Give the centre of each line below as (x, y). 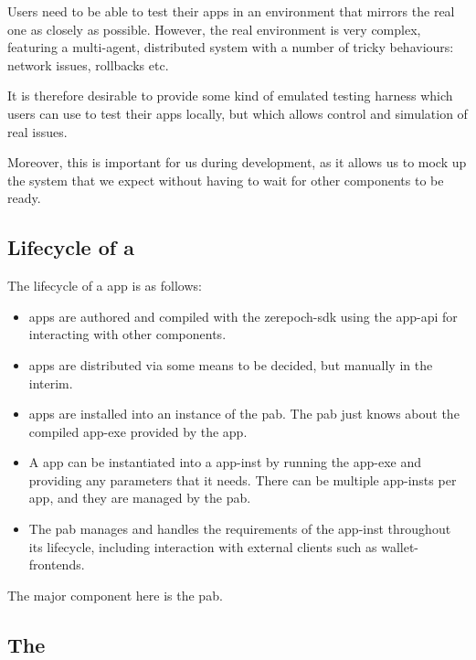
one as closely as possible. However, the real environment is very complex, (214, 29)
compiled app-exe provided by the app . (138, 431)
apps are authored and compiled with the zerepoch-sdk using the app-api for (243, 316)
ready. (24, 198)
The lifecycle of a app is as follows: (105, 286)
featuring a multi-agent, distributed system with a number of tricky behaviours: (231, 47)
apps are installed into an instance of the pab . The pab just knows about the (244, 414)
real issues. (37, 131)
